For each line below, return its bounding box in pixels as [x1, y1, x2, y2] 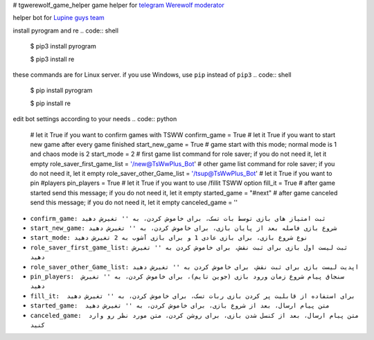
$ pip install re [30, 99, 71, 107]
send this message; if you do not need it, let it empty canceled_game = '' [30, 198, 238, 207]
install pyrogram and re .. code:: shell [12, 26, 119, 35]
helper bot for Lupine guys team [12, 14, 105, 22]
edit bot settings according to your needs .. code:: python [12, 115, 177, 123]
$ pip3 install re [30, 55, 75, 63]
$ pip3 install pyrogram [30, 42, 96, 51]
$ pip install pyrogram [30, 87, 93, 95]
